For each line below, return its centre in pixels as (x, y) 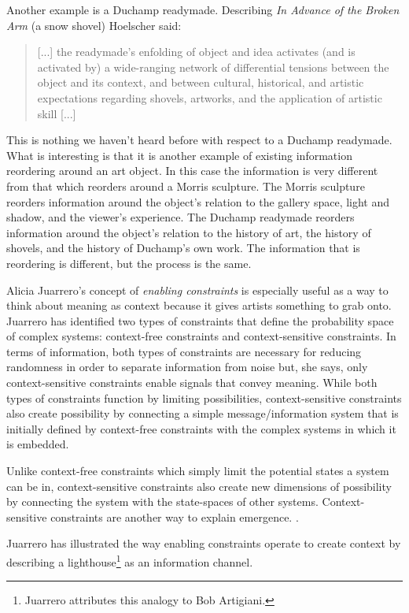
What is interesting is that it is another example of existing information (179, 155)
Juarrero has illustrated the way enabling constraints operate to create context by (204, 543)
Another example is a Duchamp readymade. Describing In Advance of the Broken (203, 9)
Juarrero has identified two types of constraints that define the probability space (200, 320)
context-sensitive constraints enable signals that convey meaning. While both (192, 383)
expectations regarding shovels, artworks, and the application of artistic (210, 97)
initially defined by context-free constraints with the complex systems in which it (201, 428)
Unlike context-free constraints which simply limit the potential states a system (198, 471)
